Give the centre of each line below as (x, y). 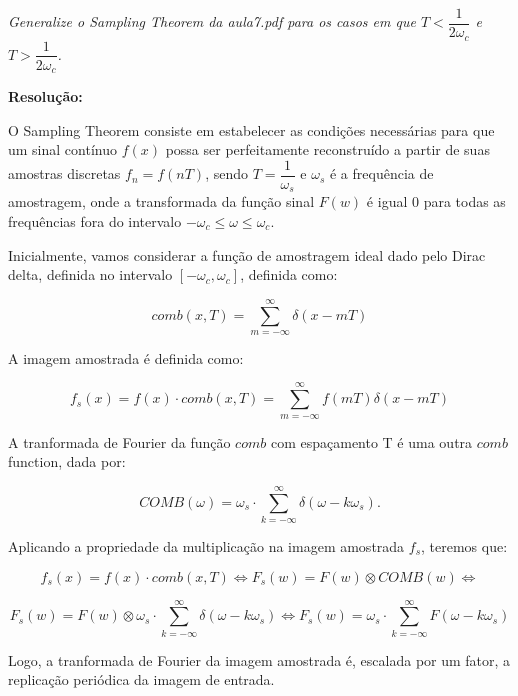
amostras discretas (64, 173)
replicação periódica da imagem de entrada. (141, 679)
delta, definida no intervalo (90, 274)
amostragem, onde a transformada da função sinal (161, 201)
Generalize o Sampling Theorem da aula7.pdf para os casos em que (212, 21)
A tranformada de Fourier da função (119, 441)
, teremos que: (464, 545)
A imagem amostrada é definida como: (126, 357)
